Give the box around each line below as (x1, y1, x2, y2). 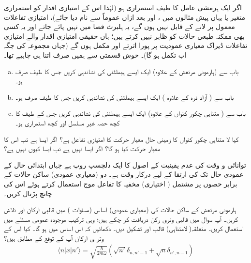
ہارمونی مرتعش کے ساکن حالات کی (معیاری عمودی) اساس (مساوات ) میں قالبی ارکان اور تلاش (4, 204, 236, 215)
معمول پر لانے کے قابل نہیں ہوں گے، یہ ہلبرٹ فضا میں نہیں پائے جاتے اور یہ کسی (4, 21, 235, 31)
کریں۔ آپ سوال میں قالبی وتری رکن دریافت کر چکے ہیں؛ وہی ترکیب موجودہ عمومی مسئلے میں (4, 214, 238, 224)
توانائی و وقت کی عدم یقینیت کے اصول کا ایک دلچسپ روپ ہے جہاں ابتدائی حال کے (4, 159, 246, 170)
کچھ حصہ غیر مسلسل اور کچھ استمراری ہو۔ (15, 117, 120, 127)
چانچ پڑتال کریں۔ (4, 188, 52, 198)
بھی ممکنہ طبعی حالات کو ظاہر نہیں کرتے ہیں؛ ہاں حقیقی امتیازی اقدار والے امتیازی (4, 31, 245, 41)
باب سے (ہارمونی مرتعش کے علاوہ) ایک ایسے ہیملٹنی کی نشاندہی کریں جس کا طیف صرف (15, 66, 239, 76)
